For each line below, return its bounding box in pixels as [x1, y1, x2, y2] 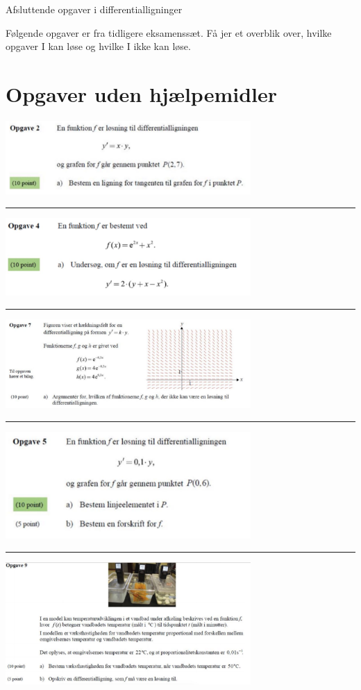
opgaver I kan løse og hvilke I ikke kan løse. [6, 39, 191, 53]
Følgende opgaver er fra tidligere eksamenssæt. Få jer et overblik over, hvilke [6, 25, 332, 40]
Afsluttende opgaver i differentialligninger [6, 2, 183, 16]
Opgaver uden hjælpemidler [6, 79, 278, 108]
